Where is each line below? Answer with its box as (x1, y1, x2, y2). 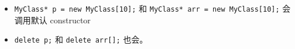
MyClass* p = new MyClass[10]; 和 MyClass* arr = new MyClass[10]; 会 (14, 2, 291, 14)
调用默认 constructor (14, 13, 91, 26)
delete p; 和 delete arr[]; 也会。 (14, 33, 148, 45)
